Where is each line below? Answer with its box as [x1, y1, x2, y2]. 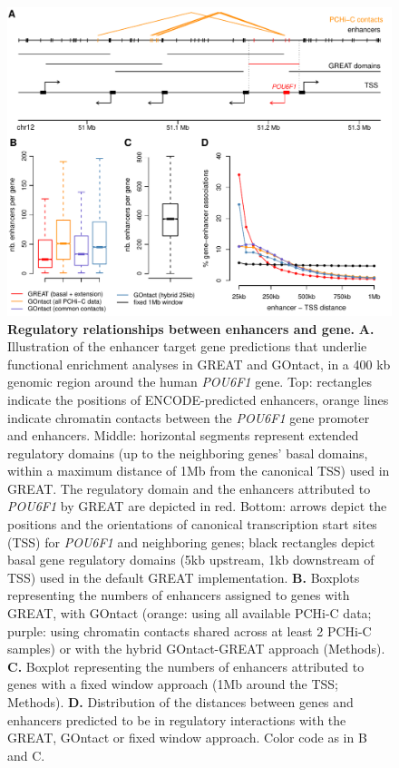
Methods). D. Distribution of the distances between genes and [7, 693, 354, 711]
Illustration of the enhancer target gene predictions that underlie [7, 337, 367, 356]
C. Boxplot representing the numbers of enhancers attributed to [7, 656, 365, 675]
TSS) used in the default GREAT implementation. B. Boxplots [7, 567, 360, 586]
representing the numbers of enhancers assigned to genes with [7, 586, 350, 605]
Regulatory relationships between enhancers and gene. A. [7, 319, 375, 338]
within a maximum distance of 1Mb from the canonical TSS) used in [7, 461, 390, 480]
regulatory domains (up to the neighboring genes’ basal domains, [7, 443, 368, 462]
